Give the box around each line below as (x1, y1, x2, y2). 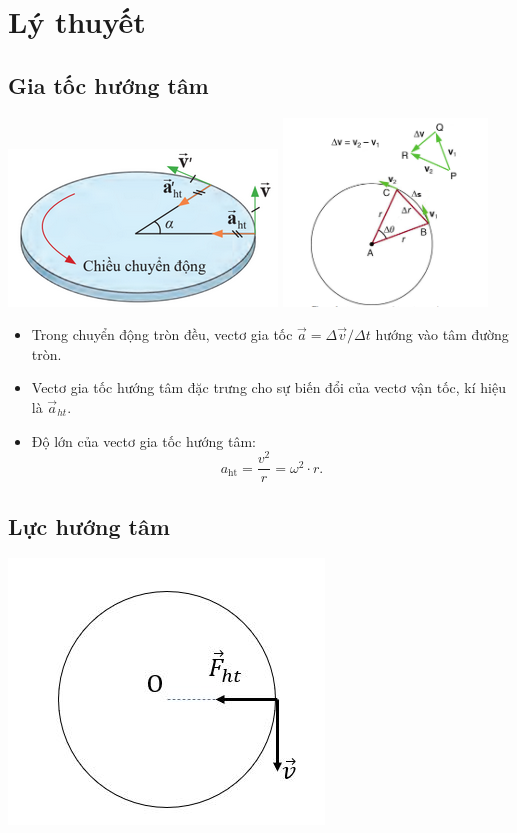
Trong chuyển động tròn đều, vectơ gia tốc (31, 324, 293, 345)
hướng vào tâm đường (375, 324, 509, 345)
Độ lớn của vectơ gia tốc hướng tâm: (31, 430, 256, 451)
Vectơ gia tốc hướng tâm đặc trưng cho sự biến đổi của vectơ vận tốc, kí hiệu (31, 377, 506, 398)
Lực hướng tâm (8, 510, 170, 541)
